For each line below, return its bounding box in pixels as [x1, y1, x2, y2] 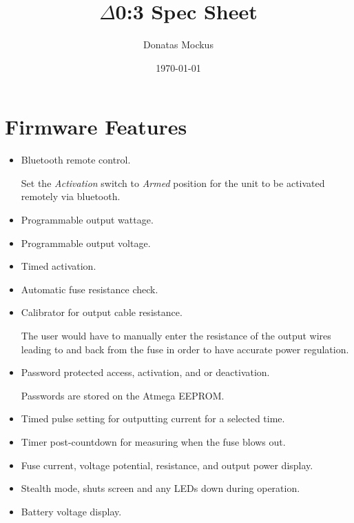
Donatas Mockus [143, 37, 214, 52]
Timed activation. [21, 259, 96, 273]
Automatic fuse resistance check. [21, 282, 158, 296]
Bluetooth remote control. [21, 152, 131, 167]
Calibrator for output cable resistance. [21, 305, 183, 319]
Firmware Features [5, 112, 187, 141]
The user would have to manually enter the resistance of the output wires [21, 328, 331, 342]
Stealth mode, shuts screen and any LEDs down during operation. [21, 481, 300, 495]
